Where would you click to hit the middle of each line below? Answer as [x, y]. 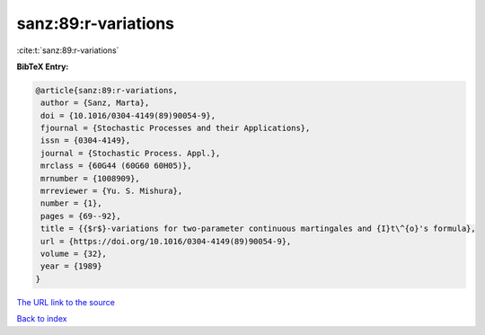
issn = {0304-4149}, [86, 141]
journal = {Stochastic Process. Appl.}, [131, 153]
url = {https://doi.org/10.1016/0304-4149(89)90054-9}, [166, 241]
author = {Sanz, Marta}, [95, 103]
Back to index [42, 319]
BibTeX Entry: [43, 66]
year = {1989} [71, 266]
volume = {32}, [74, 254]
